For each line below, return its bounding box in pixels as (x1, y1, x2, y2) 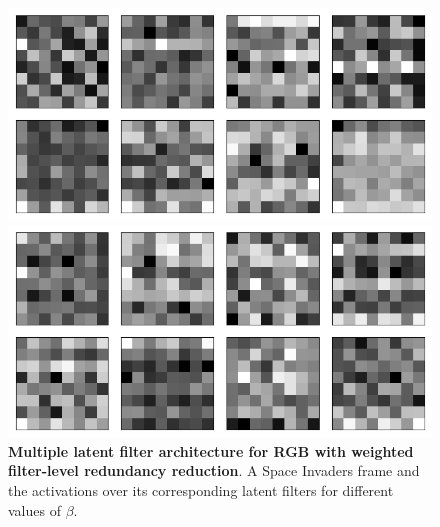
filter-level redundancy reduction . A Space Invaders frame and (8, 460, 420, 481)
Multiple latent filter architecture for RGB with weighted (8, 440, 414, 461)
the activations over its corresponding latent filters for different (8, 479, 394, 500)
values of (8, 499, 61, 520)
